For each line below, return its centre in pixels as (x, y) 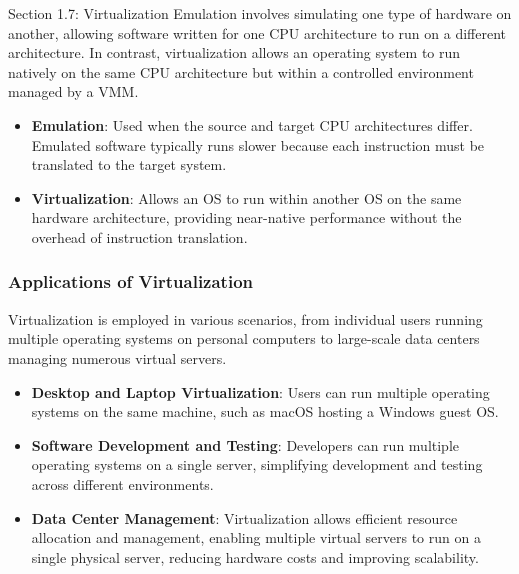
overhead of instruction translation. (139, 236)
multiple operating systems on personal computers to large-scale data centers (244, 338)
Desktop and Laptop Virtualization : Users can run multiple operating (260, 391)
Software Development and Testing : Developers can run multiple (245, 444)
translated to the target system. (129, 164)
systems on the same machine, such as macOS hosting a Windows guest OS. (265, 411)
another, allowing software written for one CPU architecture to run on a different (257, 32)
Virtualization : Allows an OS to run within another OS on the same (246, 197)
